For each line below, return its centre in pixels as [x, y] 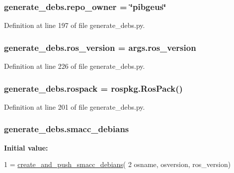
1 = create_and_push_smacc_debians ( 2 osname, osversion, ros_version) [117, 164]
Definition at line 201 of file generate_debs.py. [75, 106]
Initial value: [26, 147]
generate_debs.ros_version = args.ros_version [100, 47]
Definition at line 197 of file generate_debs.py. [75, 25]
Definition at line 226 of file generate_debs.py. [75, 66]
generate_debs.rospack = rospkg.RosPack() [93, 88]
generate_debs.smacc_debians [67, 129]
